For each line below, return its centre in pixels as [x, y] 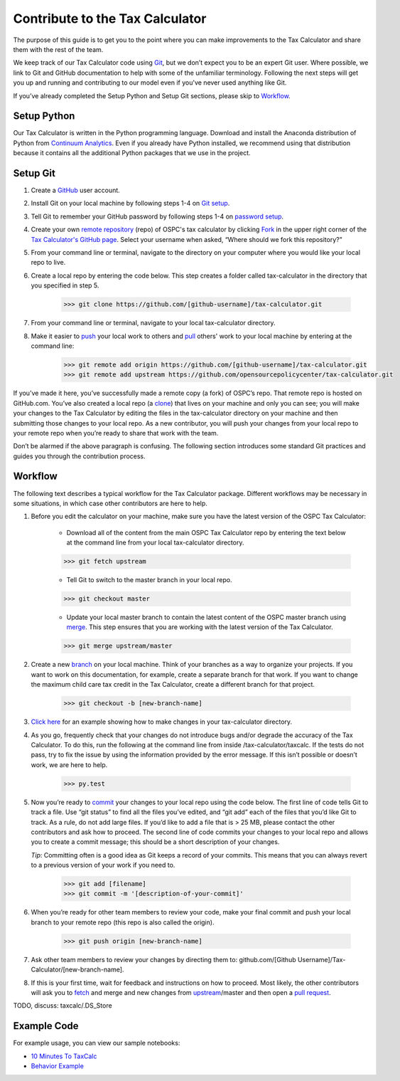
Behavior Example [58, 1066]
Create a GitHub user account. [75, 190]
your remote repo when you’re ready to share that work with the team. [116, 433]
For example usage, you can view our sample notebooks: [97, 1043]
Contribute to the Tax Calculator [110, 19]
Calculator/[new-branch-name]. [77, 970]
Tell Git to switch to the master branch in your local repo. [149, 580]
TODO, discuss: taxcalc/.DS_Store [63, 1006]
